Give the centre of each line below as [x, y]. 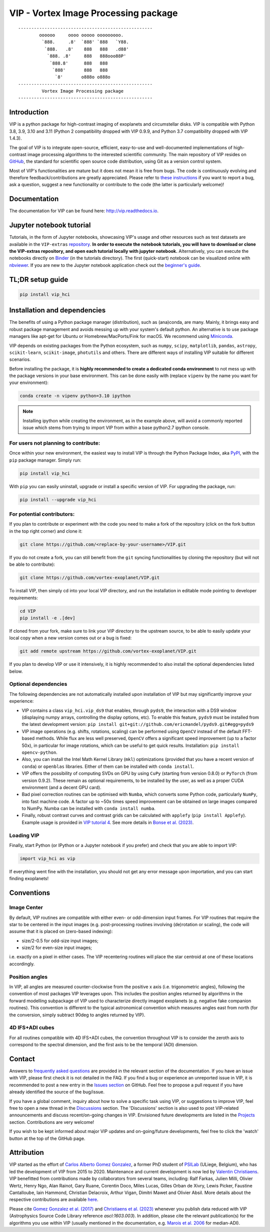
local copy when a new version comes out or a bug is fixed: [70, 638]
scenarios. [20, 359]
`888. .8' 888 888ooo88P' [86, 56]
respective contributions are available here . [54, 1199]
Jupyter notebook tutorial [50, 225]
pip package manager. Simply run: [45, 460]
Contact [22, 1059]
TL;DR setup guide [39, 280]
